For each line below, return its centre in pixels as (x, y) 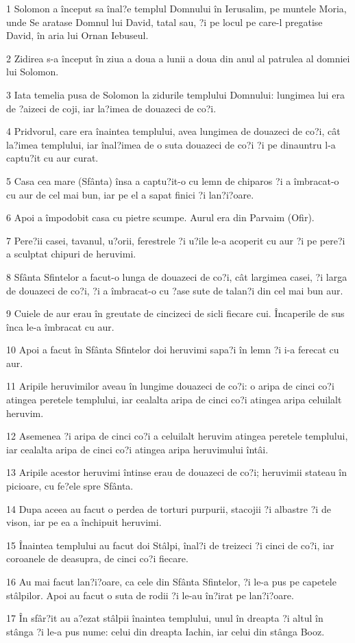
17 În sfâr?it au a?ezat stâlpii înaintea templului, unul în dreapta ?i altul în (165, 618)
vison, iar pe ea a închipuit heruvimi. (84, 522)
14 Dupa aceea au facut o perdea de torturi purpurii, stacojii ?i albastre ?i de (169, 508)
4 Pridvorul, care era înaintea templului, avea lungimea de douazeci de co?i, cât (173, 131)
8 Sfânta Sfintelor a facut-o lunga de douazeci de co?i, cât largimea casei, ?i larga (177, 276)
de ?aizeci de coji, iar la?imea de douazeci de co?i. (111, 108)
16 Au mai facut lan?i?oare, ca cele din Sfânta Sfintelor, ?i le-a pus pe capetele (171, 581)
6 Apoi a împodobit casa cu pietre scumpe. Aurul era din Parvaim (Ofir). (160, 217)
